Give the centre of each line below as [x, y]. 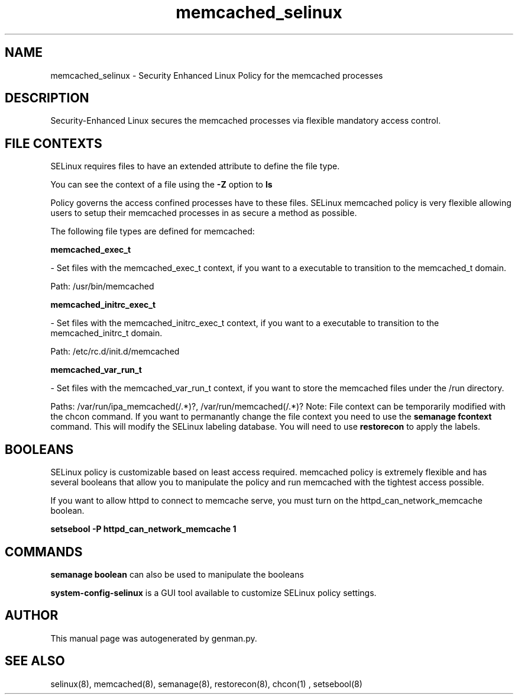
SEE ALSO [35, 661]
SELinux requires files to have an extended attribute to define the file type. [195, 166]
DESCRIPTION [47, 98]
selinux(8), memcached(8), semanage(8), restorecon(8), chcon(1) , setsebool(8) [206, 684]
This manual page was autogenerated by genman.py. [154, 638]
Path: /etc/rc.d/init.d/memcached [115, 352]
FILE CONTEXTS [54, 143]
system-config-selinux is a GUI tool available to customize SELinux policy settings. [213, 592]
